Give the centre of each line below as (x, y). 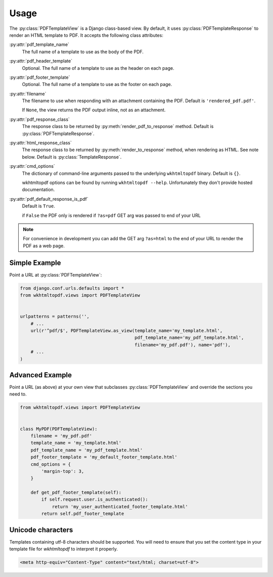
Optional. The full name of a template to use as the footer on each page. (97, 84)
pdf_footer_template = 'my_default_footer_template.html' (104, 457)
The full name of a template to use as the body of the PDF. (83, 52)
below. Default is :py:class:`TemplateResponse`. (72, 157)
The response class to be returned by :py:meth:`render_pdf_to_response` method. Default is (118, 126)
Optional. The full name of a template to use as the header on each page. (98, 68)
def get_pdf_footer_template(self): (76, 493)
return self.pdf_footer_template (83, 514)
